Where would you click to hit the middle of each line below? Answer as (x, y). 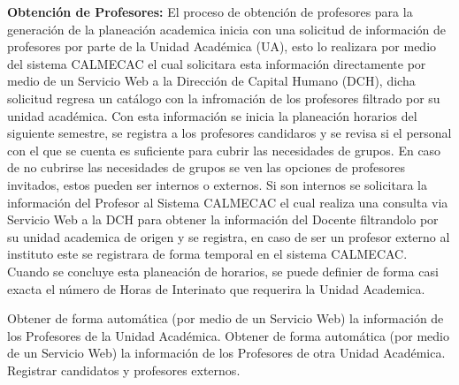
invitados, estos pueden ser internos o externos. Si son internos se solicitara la (217, 184)
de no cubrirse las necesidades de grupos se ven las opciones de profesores (207, 167)
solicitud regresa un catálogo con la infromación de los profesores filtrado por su (224, 98)
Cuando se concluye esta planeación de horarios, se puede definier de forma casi (223, 271)
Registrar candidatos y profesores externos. (124, 370)
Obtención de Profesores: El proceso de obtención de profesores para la (210, 11)
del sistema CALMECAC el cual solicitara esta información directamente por (217, 63)
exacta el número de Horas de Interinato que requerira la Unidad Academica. (216, 288)
